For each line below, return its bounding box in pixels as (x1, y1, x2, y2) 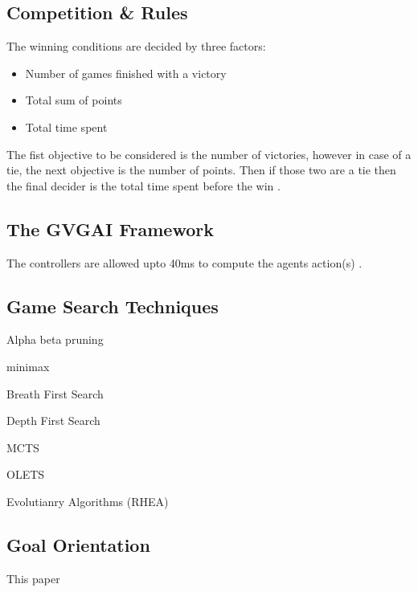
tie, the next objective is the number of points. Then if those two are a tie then (6, 161, 396, 178)
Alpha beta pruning (6, 331, 104, 348)
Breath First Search (6, 385, 104, 402)
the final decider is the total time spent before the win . (6, 177, 281, 194)
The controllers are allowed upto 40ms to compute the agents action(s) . (6, 254, 363, 271)
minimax (6, 357, 50, 374)
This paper (6, 570, 60, 586)
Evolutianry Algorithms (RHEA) (6, 492, 169, 509)
